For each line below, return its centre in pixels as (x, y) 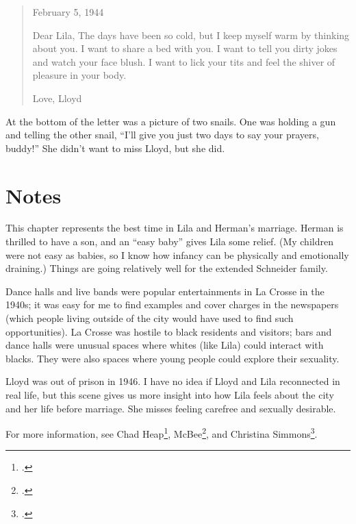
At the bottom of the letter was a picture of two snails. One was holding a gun (171, 121)
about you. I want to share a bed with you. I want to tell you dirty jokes (185, 48)
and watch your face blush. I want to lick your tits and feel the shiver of (184, 61)
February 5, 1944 (68, 12)
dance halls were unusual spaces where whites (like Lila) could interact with (165, 345)
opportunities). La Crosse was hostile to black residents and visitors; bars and (169, 331)
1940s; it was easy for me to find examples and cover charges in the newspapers (172, 304)
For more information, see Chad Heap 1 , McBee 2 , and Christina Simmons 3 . (162, 433)
